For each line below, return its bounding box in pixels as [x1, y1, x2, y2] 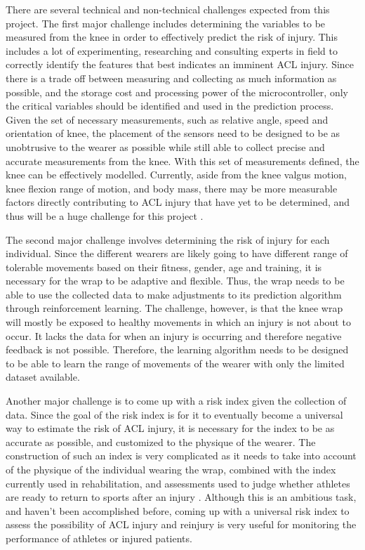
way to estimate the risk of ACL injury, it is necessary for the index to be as [6, 421, 335, 436]
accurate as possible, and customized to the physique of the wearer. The [6, 434, 316, 449]
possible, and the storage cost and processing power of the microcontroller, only [6, 84, 348, 99]
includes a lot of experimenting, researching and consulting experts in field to [6, 43, 338, 58]
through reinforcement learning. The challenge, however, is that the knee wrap [6, 301, 343, 315]
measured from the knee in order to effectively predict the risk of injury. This [6, 30, 338, 44]
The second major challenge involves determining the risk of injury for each [6, 232, 330, 247]
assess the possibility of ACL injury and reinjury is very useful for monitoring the [6, 517, 357, 532]
